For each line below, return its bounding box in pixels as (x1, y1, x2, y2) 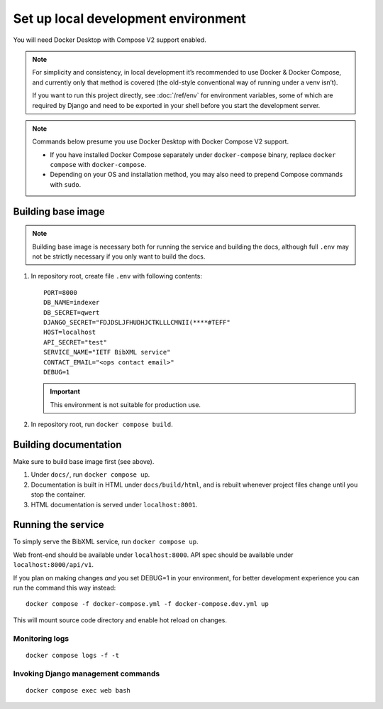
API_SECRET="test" (43, 338, 108, 346)
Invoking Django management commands (13, 669, 160, 678)
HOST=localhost (43, 328, 96, 337)
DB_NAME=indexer (43, 298, 100, 307)
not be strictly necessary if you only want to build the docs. (32, 252, 206, 261)
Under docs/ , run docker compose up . (30, 470, 150, 479)
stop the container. (30, 490, 87, 499)
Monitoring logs (13, 633, 70, 643)
